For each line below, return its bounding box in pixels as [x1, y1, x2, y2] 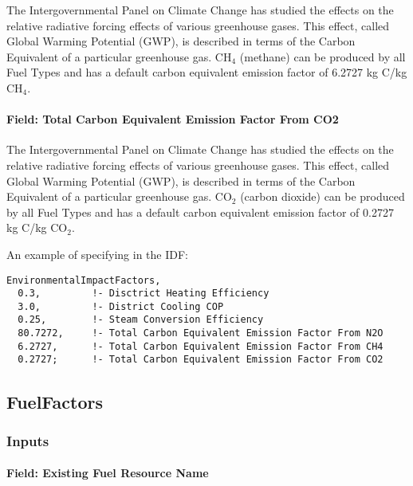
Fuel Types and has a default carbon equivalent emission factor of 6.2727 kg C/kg [6, 64, 407, 80]
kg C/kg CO [6, 219, 68, 236]
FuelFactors [6, 389, 103, 413]
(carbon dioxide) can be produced [240, 188, 405, 205]
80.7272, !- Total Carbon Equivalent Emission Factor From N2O [18, 327, 383, 339]
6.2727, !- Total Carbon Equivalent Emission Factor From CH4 [18, 340, 383, 352]
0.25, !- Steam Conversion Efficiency [18, 314, 264, 326]
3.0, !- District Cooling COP [18, 300, 224, 312]
